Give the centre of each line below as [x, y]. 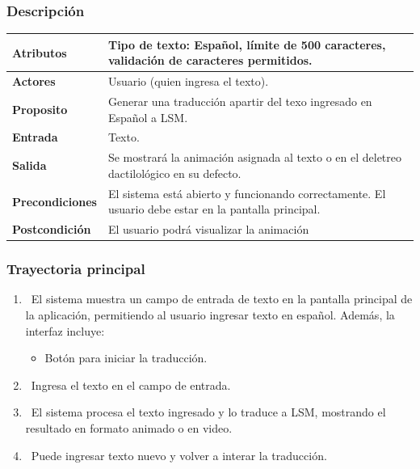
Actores [34, 81]
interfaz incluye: [65, 330]
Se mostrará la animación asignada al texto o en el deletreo [255, 157]
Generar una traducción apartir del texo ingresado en [240, 101]
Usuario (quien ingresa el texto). [188, 81]
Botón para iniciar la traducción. [126, 358]
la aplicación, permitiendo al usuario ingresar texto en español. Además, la [210, 315]
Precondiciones [55, 201]
